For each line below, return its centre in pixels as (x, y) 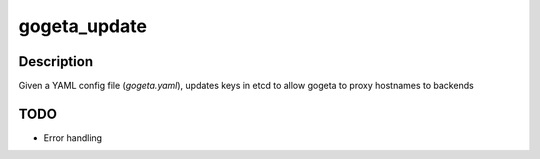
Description (56, 61)
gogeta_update (82, 26)
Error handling (73, 137)
